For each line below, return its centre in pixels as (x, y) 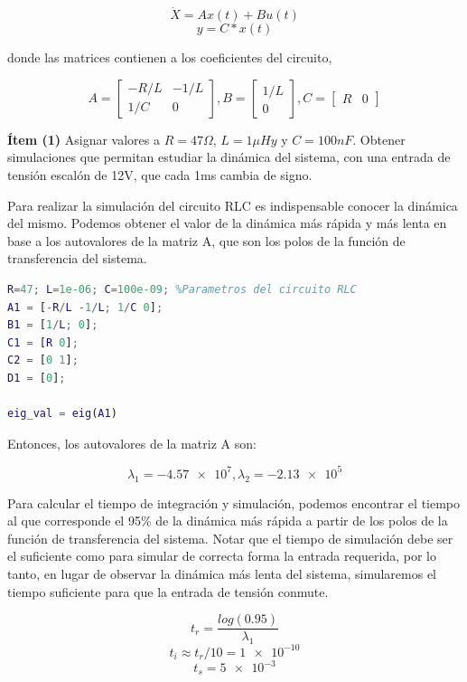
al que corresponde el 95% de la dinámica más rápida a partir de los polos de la (228, 521)
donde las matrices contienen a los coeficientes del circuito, (170, 57)
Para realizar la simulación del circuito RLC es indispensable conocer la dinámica (233, 205)
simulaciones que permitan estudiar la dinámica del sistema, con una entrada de (229, 157)
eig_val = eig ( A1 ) (62, 414)
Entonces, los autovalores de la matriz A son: (132, 443)
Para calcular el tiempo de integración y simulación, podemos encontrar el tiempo (234, 502)
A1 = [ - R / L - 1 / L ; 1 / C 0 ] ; (85, 307)
